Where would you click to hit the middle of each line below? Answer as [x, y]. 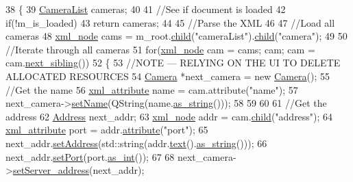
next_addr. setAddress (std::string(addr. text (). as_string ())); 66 [136, 143]
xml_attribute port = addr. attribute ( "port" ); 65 [107, 130]
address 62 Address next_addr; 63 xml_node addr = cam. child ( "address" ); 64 [169, 116]
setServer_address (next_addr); [78, 170]
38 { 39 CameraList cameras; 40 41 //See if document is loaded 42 [146, 9]
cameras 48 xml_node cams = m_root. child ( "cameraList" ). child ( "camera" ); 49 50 [176, 36]
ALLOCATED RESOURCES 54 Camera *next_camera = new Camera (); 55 [168, 76]
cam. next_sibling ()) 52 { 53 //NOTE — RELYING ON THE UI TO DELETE [173, 63]
